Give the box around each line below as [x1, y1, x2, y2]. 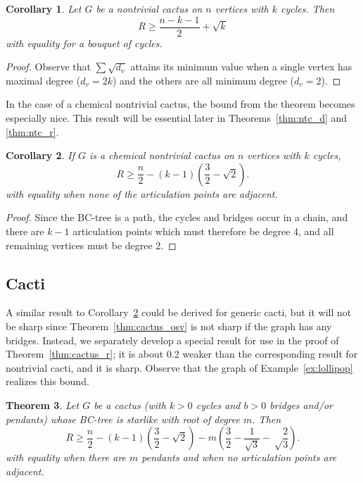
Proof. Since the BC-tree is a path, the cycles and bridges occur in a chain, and [6, 210, 348, 225]
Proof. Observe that [6, 59, 91, 74]
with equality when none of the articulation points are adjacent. [6, 186, 278, 201]
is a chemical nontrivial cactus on [89, 148, 234, 163]
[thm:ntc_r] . [6, 124, 59, 139]
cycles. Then [281, 1, 335, 15]
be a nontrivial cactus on [96, 1, 203, 15]
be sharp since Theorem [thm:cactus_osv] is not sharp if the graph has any [6, 318, 332, 333]
